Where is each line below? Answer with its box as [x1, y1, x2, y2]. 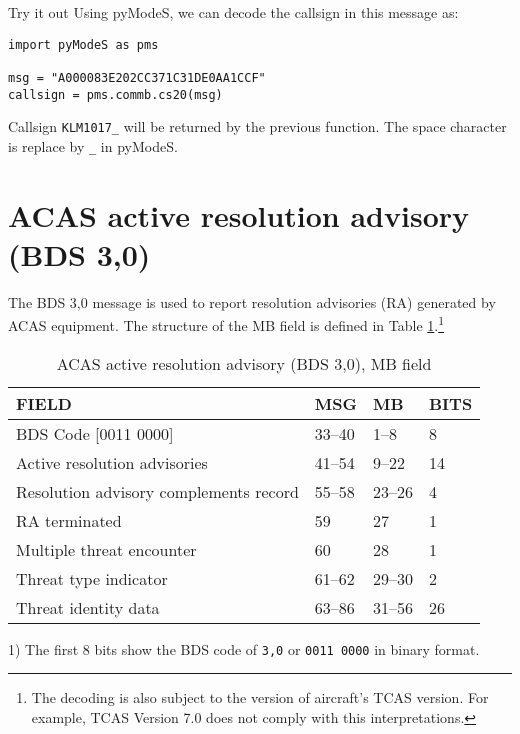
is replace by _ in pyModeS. [8, 135, 178, 156]
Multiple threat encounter [16, 537, 197, 561]
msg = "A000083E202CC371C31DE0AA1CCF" [8, 70, 266, 85]
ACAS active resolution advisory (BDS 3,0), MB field [56, 351, 432, 375]
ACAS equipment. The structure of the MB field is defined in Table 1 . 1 [8, 312, 445, 336]
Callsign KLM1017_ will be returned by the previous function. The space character [8, 116, 507, 137]
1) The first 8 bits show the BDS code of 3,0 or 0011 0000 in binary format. [8, 638, 480, 659]
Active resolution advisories [16, 450, 208, 474]
